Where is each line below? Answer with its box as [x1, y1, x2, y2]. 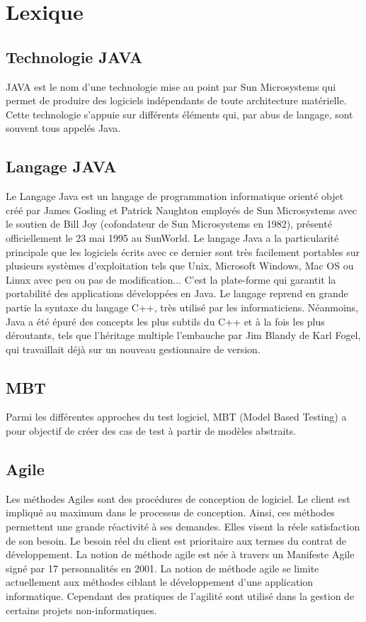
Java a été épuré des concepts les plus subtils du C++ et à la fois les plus [6, 313, 325, 328]
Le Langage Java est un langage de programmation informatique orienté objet [6, 189, 344, 204]
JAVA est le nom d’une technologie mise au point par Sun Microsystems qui [6, 79, 336, 94]
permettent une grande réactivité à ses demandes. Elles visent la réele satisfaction [6, 519, 360, 534]
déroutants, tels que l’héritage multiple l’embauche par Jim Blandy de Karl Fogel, [6, 328, 361, 343]
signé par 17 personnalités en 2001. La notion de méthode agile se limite [6, 560, 319, 575]
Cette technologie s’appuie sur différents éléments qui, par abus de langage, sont [6, 106, 353, 121]
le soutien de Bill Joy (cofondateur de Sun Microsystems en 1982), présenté [6, 216, 332, 231]
